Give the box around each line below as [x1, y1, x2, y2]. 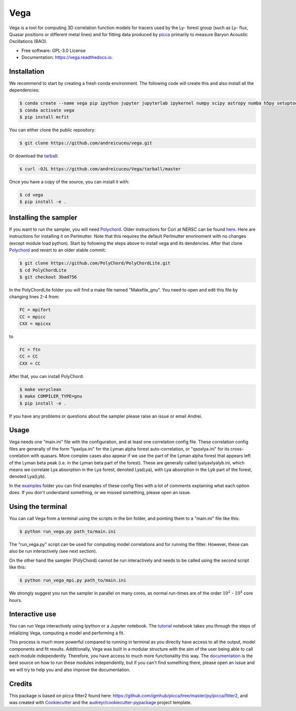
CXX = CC [19, 361, 41, 366]
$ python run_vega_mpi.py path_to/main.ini [19, 578, 127, 583]
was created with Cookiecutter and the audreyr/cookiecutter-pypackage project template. [9, 700, 192, 706]
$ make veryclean [19, 386, 62, 392]
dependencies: [9, 87, 39, 93]
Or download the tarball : [9, 153, 59, 159]
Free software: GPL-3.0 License [21, 47, 86, 53]
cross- [230, 446, 244, 452]
